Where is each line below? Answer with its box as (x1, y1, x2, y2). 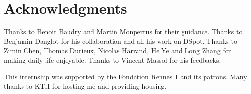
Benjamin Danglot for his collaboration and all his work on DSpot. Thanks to (4, 36, 237, 46)
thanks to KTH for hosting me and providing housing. (4, 81, 167, 91)
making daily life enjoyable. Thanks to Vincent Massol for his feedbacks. (4, 55, 221, 65)
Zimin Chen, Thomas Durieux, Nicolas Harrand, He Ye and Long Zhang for (4, 45, 231, 56)
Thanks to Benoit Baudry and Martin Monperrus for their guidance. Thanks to (4, 26, 243, 37)
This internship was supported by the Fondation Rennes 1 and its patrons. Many (4, 71, 247, 81)
